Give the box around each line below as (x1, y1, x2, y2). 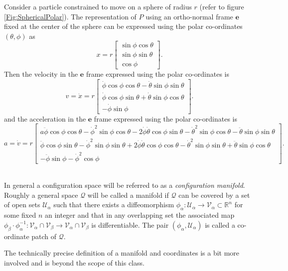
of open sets (4, 199, 40, 210)
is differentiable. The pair (91, 219, 169, 230)
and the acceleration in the (4, 113, 86, 124)
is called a (205, 219, 235, 230)
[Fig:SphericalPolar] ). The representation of (4, 11, 137, 21)
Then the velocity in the (4, 69, 78, 79)
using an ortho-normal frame (145, 11, 233, 21)
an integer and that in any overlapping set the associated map (44, 210, 235, 220)
